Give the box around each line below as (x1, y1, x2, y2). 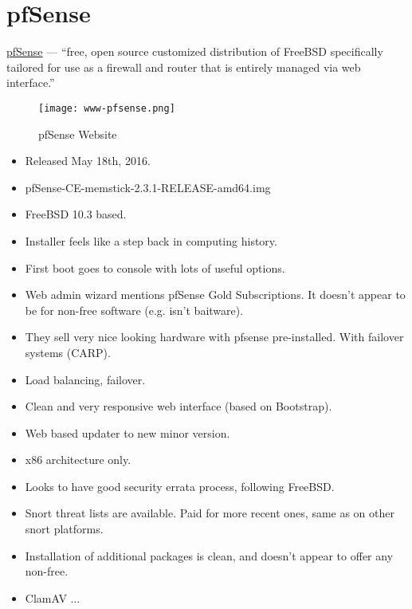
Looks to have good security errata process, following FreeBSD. (25, 477, 335, 494)
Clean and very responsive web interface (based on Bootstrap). (25, 398, 332, 415)
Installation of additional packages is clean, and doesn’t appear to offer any (25, 547, 394, 564)
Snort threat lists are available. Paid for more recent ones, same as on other (25, 505, 394, 521)
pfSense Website (38, 125, 117, 142)
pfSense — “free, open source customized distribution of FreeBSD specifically (6, 43, 383, 60)
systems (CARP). (25, 344, 111, 360)
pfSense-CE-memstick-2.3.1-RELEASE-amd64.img (25, 179, 271, 195)
